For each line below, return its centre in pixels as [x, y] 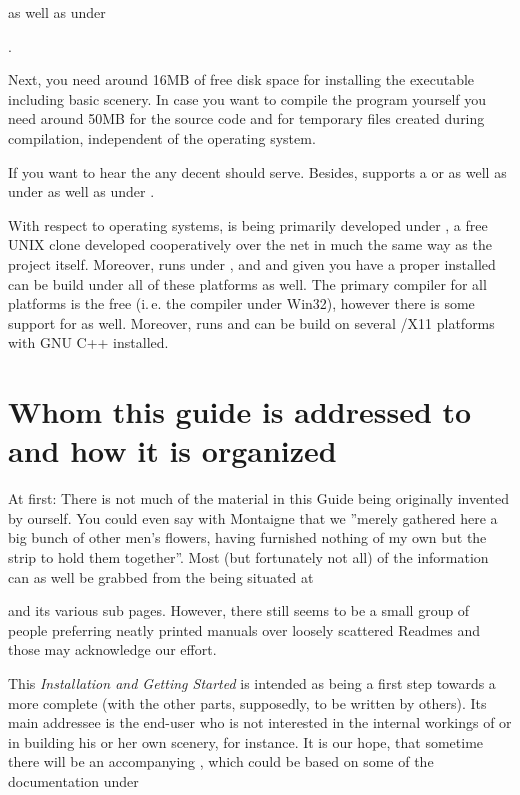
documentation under [73, 780]
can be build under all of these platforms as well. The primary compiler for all [247, 283]
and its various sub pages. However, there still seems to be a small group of [239, 610]
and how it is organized [172, 450]
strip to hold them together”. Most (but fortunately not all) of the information [248, 557]
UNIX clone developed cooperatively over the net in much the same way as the [250, 244]
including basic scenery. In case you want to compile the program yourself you [247, 98]
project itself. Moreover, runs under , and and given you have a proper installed [252, 263]
